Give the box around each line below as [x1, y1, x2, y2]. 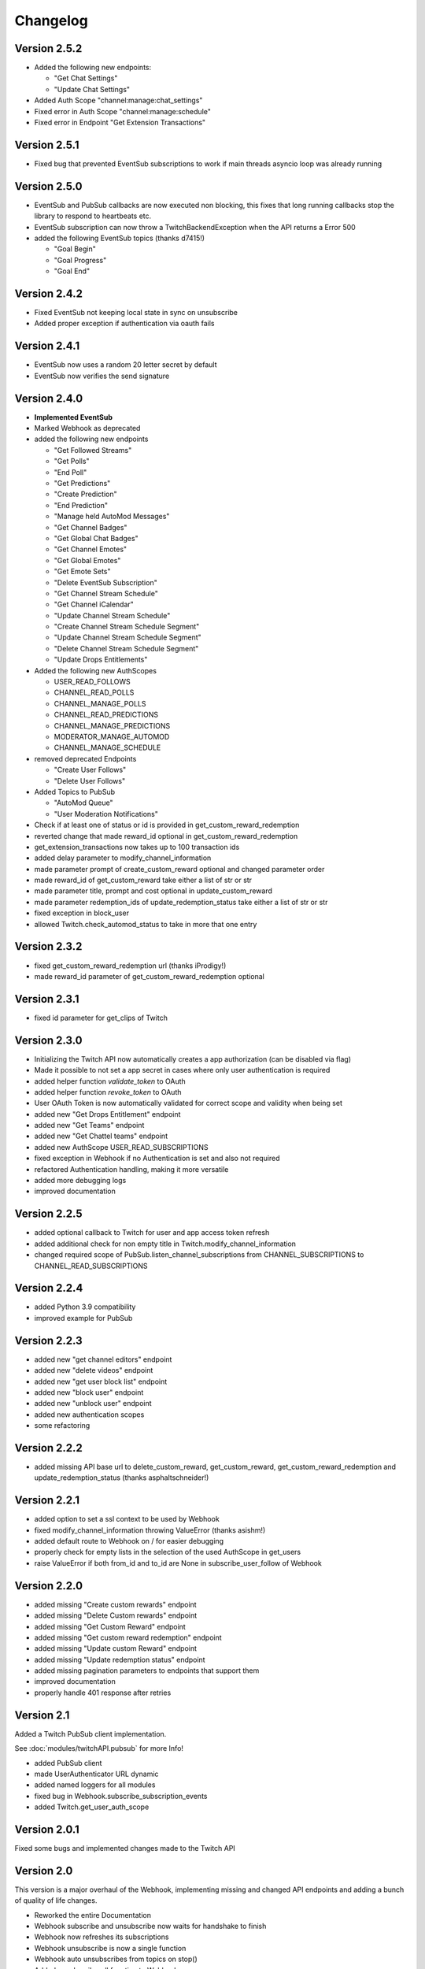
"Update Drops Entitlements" [54, 654, 148, 665]
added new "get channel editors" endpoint [34, 1355, 172, 1364]
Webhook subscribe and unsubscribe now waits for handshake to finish [34, 1922, 267, 1931]
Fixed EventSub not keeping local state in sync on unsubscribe [34, 308, 238, 317]
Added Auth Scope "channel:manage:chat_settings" [34, 95, 203, 106]
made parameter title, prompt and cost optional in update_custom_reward [34, 886, 273, 896]
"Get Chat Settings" [54, 73, 118, 83]
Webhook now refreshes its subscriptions [34, 1932, 169, 1941]
